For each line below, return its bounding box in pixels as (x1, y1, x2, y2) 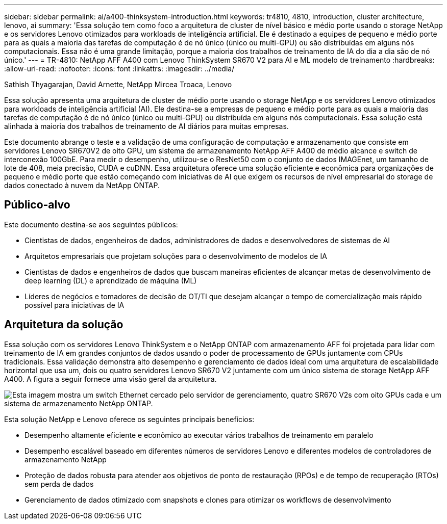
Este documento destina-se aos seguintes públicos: (4, 220, 178, 229)
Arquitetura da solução (4, 318, 123, 331)
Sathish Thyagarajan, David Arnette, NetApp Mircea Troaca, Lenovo (4, 80, 232, 89)
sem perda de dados (24, 479, 94, 488)
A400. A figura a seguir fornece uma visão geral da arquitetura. (4, 374, 217, 383)
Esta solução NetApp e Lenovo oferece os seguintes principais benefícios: (4, 414, 255, 424)
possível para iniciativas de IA (24, 300, 125, 309)
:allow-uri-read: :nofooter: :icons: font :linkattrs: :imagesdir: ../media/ (4, 64, 235, 73)
